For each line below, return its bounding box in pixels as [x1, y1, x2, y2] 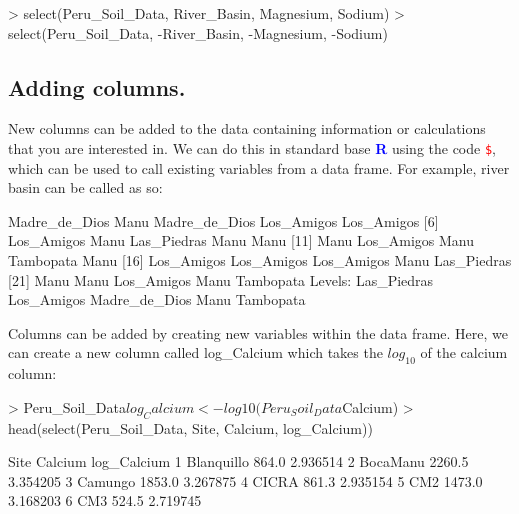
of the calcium [420, 342, 508, 363]
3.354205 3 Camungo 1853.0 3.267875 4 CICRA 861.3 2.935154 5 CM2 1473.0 [8, 470, 483, 491]
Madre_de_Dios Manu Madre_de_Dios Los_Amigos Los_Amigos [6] [8, 210, 439, 231]
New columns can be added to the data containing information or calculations [8, 118, 486, 139]
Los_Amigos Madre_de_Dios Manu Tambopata [8, 289, 306, 310]
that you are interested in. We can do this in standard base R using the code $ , [8, 137, 497, 158]
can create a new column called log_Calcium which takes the [8, 342, 383, 363]
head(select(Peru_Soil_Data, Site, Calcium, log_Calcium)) [8, 417, 373, 438]
